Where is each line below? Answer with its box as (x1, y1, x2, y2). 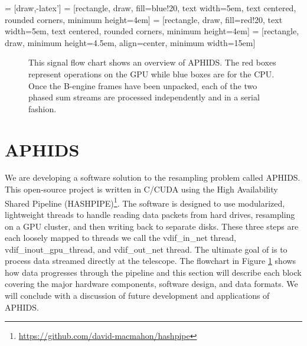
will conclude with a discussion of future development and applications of (5, 289, 270, 302)
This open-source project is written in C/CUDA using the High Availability (5, 183, 278, 195)
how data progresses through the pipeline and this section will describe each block (5, 266, 302, 278)
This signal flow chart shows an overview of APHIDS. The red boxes (28, 56, 276, 68)
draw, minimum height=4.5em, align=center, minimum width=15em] (5, 36, 256, 48)
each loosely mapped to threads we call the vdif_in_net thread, (5, 231, 236, 244)
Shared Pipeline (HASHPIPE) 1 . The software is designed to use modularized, (5, 195, 285, 209)
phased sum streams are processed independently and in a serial (28, 91, 260, 103)
